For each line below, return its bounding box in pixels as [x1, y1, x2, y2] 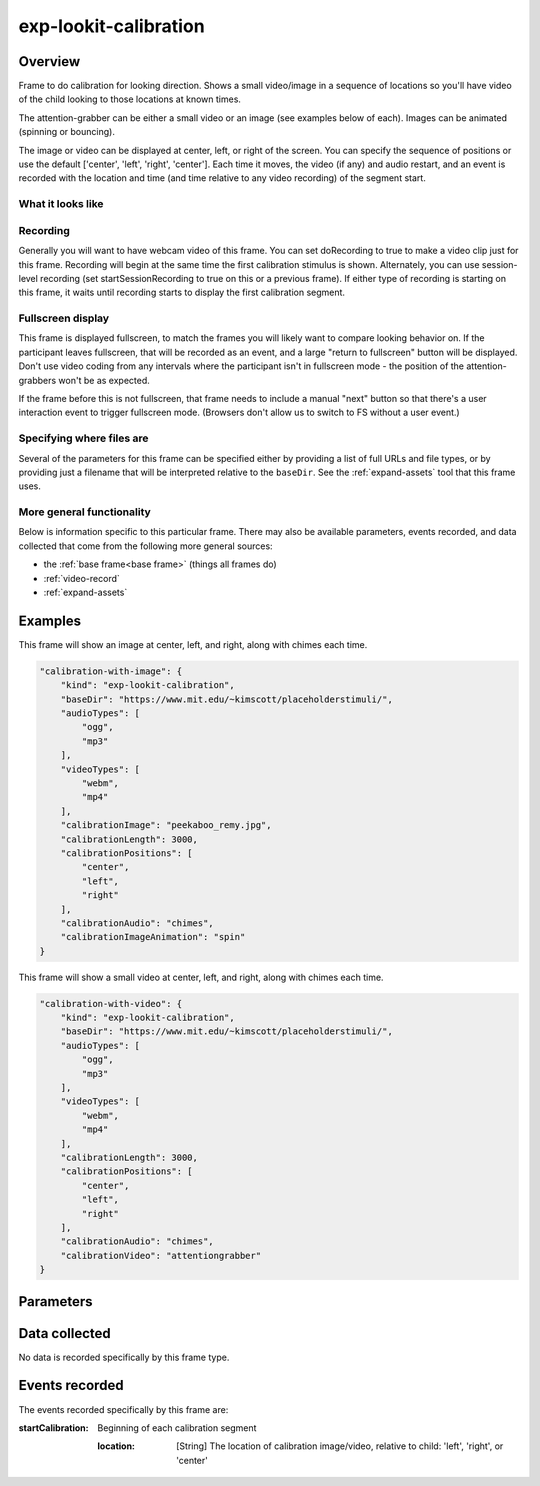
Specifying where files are [18, 431, 149, 445]
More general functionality [18, 505, 152, 519]
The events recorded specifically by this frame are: [18, 1403, 229, 1415]
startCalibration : [18, 1421, 89, 1434]
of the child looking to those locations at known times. [18, 93, 242, 105]
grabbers [18, 374, 57, 386]
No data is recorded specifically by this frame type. [18, 1351, 230, 1363]
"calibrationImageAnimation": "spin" [60, 931, 246, 943]
